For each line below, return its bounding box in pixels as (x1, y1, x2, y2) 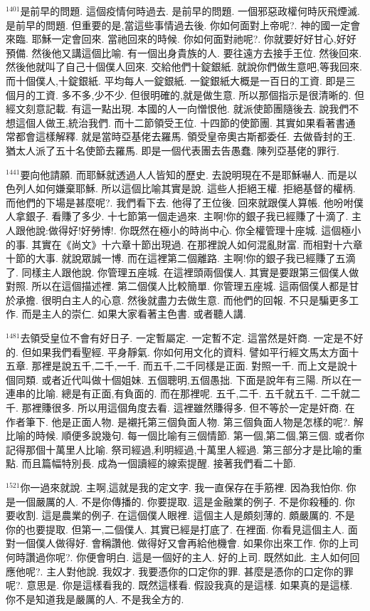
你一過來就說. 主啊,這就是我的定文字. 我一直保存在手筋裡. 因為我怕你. (20, 480, 343, 494)
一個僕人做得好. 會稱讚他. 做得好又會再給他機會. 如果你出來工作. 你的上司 (15, 536, 359, 550)
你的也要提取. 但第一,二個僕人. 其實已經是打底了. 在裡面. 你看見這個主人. (6, 521, 344, 536)
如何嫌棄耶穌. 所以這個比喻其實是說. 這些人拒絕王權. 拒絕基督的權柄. (35, 181, 356, 196)
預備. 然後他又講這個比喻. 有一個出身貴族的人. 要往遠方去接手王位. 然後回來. (6, 45, 362, 60)
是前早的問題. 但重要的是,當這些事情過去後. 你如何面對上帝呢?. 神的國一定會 (6, 17, 361, 32)
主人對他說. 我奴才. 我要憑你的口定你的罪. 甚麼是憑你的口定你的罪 (46, 563, 354, 578)
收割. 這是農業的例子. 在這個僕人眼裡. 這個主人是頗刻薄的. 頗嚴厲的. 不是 (15, 508, 355, 523)
